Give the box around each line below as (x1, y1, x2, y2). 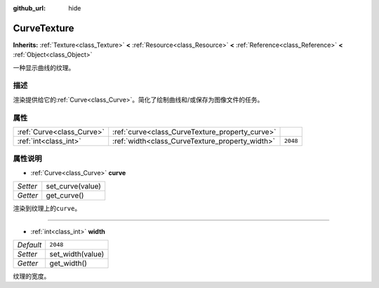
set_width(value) (49, 249, 105, 259)
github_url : (13, 4, 46, 12)
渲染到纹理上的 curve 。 (13, 204, 81, 213)
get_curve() (46, 191, 84, 200)
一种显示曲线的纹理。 (13, 63, 75, 71)
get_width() (49, 258, 88, 268)
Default (17, 240, 42, 249)
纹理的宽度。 (13, 272, 51, 280)
